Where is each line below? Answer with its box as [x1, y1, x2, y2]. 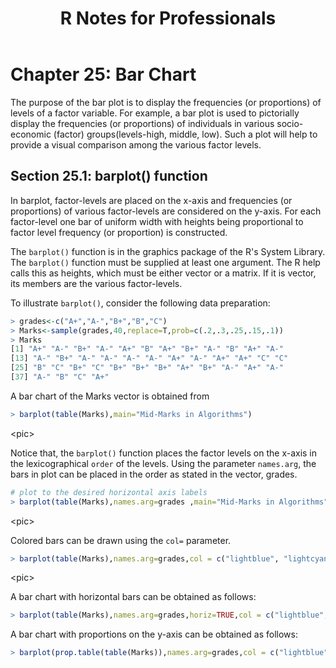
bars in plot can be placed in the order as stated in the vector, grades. [10, 468, 298, 480]
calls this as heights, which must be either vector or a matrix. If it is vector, [10, 267, 317, 279]
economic [10, 128, 52, 140]
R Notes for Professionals [59, 7, 277, 30]
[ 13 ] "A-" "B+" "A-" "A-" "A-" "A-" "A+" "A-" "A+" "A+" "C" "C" [10, 353, 289, 364]
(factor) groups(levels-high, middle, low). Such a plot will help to [53, 128, 318, 140]
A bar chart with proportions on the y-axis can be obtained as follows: [10, 628, 298, 641]
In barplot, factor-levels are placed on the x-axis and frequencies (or [10, 194, 293, 206]
